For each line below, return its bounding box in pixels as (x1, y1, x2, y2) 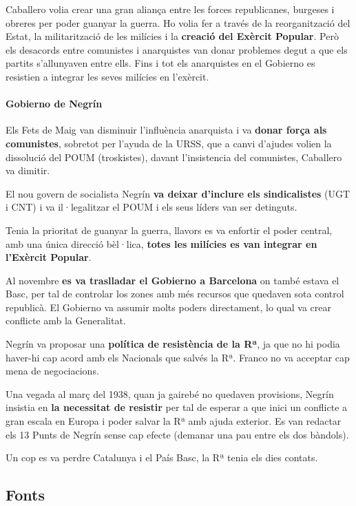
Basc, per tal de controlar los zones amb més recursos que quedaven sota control (6, 286, 344, 301)
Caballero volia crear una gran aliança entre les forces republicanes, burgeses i (6, 2, 335, 16)
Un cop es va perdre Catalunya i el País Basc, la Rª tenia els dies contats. (6, 450, 318, 465)
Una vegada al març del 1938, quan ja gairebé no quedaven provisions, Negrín (6, 386, 334, 401)
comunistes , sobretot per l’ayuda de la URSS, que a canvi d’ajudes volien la (6, 136, 332, 150)
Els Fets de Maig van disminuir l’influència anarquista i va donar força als (6, 123, 327, 137)
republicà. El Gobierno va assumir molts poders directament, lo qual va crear (6, 299, 331, 314)
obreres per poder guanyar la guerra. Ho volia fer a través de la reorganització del (6, 15, 350, 30)
